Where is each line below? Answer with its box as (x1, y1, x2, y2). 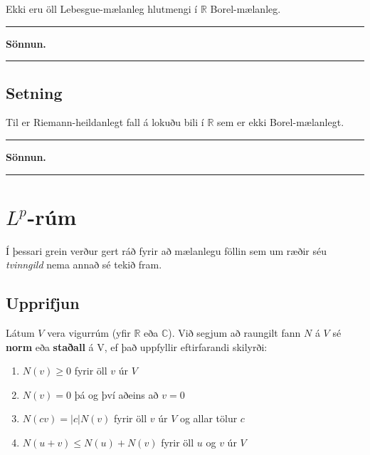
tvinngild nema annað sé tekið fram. (6, 257, 162, 272)
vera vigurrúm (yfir (47, 325, 131, 340)
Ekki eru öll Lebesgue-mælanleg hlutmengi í (6, 1, 198, 16)
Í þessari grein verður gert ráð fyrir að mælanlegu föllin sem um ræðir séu (6, 243, 327, 258)
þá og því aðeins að (74, 387, 159, 402)
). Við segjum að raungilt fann (168, 325, 301, 340)
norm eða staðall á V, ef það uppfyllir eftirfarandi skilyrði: (6, 339, 268, 354)
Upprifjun (6, 292, 80, 314)
